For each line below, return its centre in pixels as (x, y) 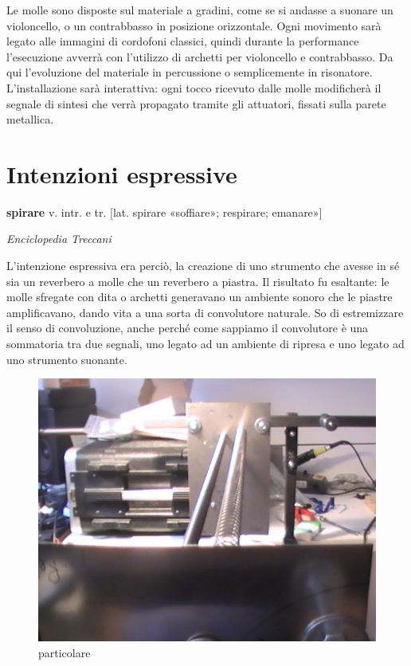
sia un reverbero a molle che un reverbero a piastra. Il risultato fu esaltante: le (198, 281)
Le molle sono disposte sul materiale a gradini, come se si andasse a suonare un (200, 10)
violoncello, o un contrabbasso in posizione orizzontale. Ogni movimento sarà (194, 25)
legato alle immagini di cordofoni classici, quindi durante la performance (183, 41)
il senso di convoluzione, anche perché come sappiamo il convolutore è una (188, 328)
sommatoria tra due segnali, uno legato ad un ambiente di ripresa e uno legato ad (205, 344)
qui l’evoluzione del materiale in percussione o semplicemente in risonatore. (190, 72)
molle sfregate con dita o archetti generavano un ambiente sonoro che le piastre (200, 297)
